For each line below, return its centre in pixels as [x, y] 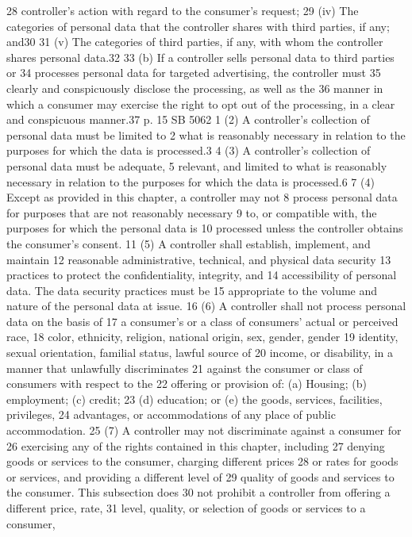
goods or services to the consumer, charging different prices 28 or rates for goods [202, 461]
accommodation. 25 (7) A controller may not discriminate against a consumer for [204, 430]
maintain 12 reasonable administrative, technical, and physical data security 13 [199, 259]
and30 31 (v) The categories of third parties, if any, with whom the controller [195, 42]
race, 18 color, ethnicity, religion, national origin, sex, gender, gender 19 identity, [202, 337]
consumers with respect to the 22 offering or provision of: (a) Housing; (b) [187, 384]
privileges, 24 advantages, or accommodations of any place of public [171, 414]
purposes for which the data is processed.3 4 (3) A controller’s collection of [189, 150]
